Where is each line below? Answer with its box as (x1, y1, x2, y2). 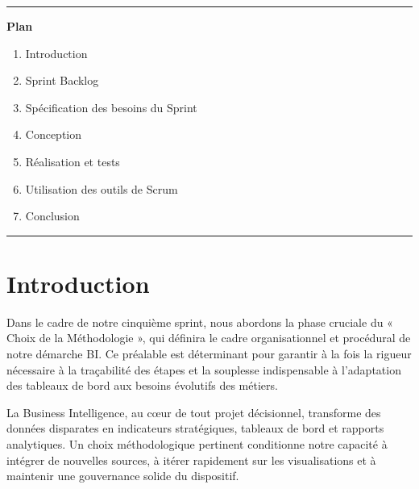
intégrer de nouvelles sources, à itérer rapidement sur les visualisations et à (6, 451, 376, 468)
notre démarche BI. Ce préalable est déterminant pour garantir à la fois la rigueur (6, 345, 412, 362)
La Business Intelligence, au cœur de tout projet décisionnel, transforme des (6, 403, 381, 420)
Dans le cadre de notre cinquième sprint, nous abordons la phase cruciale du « (6, 313, 393, 330)
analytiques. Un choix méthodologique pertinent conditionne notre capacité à (6, 436, 388, 453)
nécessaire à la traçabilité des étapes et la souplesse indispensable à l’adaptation (6, 361, 401, 378)
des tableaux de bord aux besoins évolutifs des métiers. (6, 377, 278, 394)
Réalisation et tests (25, 153, 120, 169)
